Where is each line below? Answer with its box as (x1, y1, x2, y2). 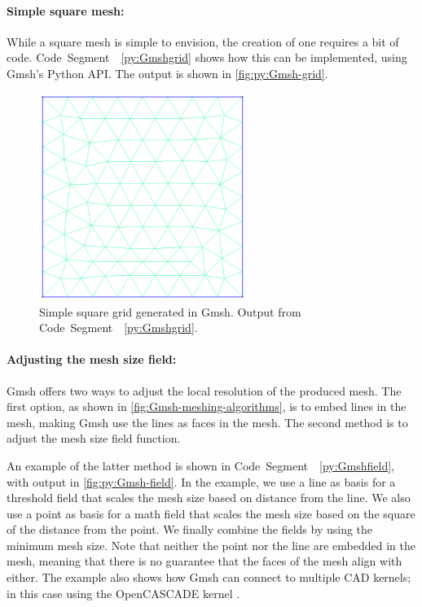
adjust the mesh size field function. (7, 430, 181, 447)
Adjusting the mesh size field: (7, 351, 177, 368)
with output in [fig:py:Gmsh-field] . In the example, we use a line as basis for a (7, 473, 396, 490)
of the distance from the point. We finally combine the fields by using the (7, 521, 373, 538)
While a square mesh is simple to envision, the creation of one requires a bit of (7, 33, 399, 50)
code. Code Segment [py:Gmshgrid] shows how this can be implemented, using (7, 49, 407, 66)
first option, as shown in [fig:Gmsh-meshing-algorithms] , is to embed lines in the (7, 398, 407, 415)
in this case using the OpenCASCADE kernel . (7, 584, 240, 601)
